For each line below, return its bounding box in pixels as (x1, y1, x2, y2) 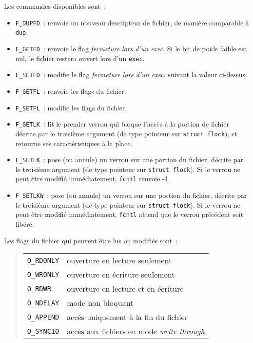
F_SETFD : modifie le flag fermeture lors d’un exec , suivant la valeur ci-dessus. (15, 69, 247, 80)
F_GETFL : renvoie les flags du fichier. (15, 86, 126, 96)
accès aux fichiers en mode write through (67, 325, 205, 337)
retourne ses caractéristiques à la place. (15, 138, 133, 148)
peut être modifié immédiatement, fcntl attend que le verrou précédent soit (15, 209, 244, 219)
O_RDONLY (27, 256, 59, 264)
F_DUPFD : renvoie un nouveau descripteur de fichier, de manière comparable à (15, 17, 249, 27)
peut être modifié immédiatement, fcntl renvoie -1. (15, 173, 170, 184)
